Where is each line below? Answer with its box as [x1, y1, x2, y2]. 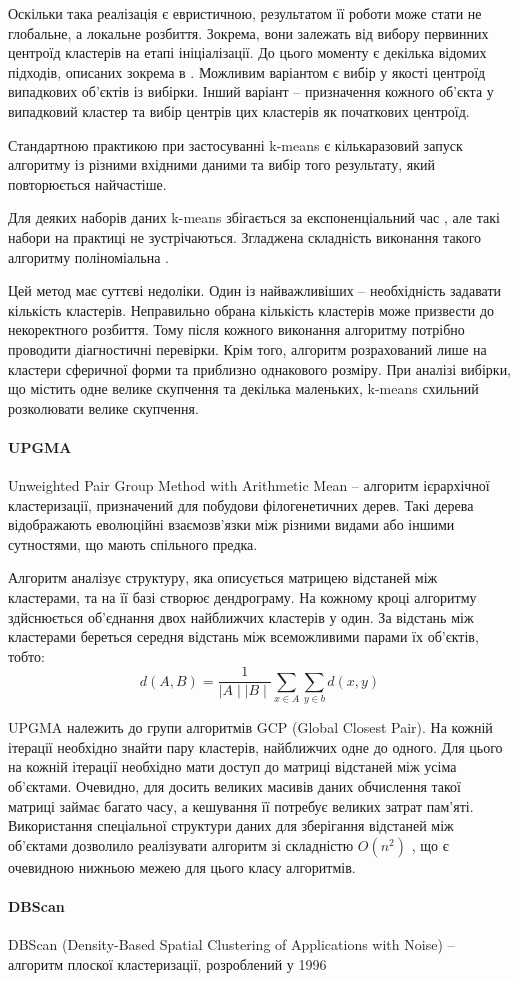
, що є [411, 834, 449, 855]
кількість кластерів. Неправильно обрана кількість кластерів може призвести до [8, 299, 495, 320]
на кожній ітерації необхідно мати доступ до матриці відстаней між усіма [8, 756, 457, 777]
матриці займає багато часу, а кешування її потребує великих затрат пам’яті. [8, 795, 474, 816]
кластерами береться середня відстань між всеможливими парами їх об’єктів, [8, 626, 479, 647]
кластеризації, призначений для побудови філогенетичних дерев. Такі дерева [8, 494, 474, 515]
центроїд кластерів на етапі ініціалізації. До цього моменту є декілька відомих [8, 42, 487, 63]
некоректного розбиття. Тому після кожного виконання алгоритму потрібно [8, 319, 465, 340]
